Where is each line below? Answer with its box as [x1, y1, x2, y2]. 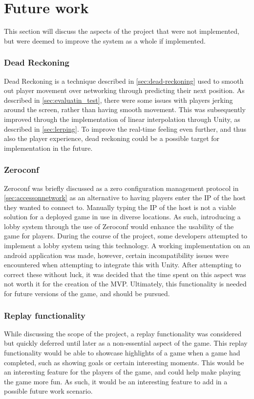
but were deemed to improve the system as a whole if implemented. [4, 35, 206, 46]
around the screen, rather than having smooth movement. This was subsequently [4, 104, 246, 115]
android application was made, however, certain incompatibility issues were [4, 250, 229, 260]
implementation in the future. [4, 142, 93, 153]
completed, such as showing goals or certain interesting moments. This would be [4, 357, 244, 367]
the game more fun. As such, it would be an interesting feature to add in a [4, 376, 228, 386]
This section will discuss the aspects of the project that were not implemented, [4, 26, 240, 36]
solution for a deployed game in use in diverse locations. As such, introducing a [4, 211, 241, 222]
